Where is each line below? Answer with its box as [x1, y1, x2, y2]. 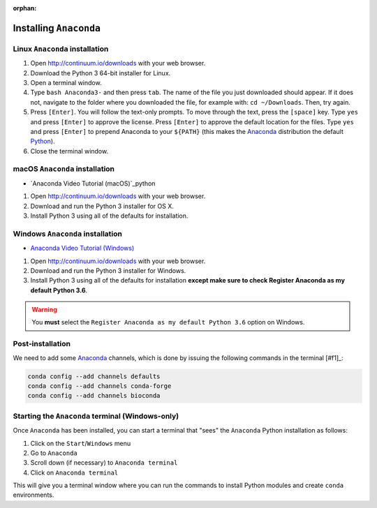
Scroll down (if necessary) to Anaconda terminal [30, 458, 178, 467]
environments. [13, 491, 54, 499]
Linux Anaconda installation [13, 44, 109, 54]
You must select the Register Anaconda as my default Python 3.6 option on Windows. [31, 318, 305, 327]
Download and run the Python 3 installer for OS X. [30, 202, 174, 210]
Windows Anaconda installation [13, 229, 122, 239]
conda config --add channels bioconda [27, 391, 161, 400]
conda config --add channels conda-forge [27, 382, 172, 390]
